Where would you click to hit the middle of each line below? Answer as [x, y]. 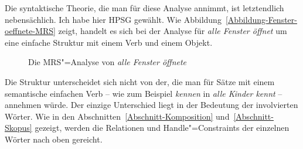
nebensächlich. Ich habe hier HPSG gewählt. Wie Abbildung [113, 19]
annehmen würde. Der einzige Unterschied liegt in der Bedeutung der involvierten [151, 105]
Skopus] [18, 128]
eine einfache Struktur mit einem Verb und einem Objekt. [109, 42]
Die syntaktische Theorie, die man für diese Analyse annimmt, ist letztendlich [144, 8]
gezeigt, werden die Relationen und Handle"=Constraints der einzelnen [162, 128]
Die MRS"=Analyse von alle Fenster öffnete [108, 62]
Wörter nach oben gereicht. [54, 139]
